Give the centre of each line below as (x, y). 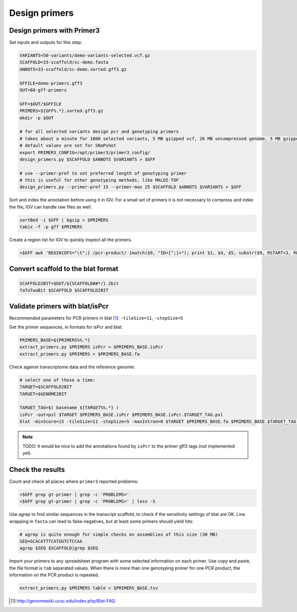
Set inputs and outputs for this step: (46, 43)
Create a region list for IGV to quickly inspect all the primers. (71, 240)
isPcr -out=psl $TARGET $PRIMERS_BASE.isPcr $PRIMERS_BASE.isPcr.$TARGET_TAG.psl (122, 414)
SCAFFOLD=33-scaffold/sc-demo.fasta (64, 62)
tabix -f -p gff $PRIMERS (51, 227)
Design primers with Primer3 (54, 30)
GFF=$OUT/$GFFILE (41, 104)
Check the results (37, 470)
